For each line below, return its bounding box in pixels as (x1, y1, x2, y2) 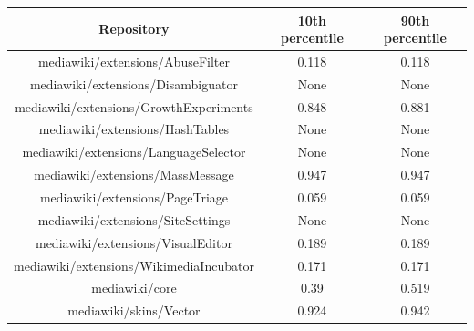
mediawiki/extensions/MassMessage (34, 165, 234, 184)
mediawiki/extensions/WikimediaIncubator (14, 255, 254, 274)
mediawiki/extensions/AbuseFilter (37, 51, 230, 70)
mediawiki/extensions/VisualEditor (35, 233, 232, 252)
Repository (98, 19, 170, 38)
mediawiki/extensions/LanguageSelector (22, 142, 246, 161)
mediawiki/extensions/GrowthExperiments (15, 97, 253, 116)
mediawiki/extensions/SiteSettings (37, 210, 231, 229)
